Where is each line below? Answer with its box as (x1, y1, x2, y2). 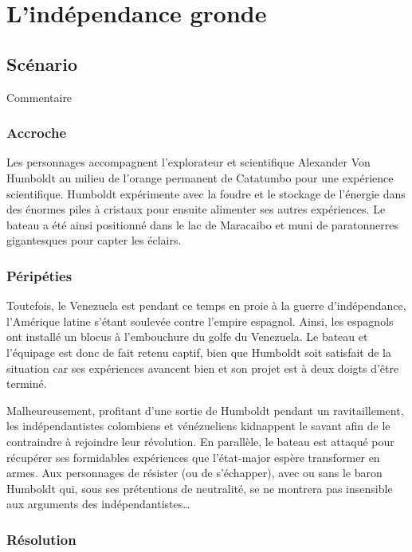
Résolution (6, 529, 77, 549)
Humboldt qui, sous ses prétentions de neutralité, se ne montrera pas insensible (6, 480, 393, 496)
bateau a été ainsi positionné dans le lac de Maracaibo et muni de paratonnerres (6, 216, 399, 233)
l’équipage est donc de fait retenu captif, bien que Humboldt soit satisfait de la (6, 343, 391, 360)
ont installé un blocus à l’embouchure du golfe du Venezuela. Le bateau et (6, 328, 368, 345)
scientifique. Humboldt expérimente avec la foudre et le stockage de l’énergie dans (6, 185, 406, 202)
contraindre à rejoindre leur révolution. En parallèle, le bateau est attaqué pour (6, 433, 394, 449)
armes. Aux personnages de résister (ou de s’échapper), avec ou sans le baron (6, 464, 383, 481)
